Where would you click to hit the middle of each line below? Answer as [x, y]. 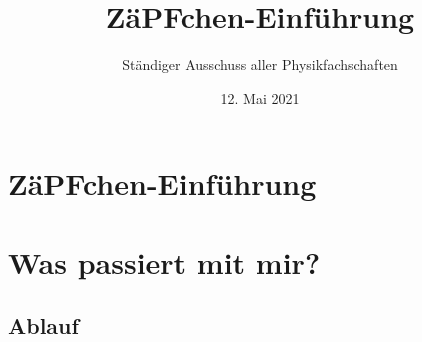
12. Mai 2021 [260, 97]
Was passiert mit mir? [164, 261]
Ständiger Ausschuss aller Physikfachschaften [260, 64]
